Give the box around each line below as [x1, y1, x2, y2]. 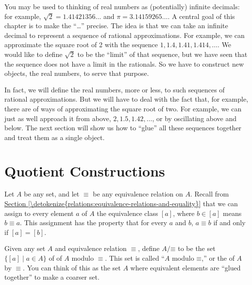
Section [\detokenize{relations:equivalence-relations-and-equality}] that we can [4, 198, 238, 209]
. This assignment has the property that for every [20, 217, 168, 228]
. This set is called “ [105, 253, 165, 263]
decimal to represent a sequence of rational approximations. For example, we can [4, 30, 245, 40]
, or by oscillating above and [152, 113, 237, 123]
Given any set [4, 243, 46, 253]
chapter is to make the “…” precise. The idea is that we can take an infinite [4, 20, 228, 31]
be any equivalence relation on [93, 189, 183, 199]
